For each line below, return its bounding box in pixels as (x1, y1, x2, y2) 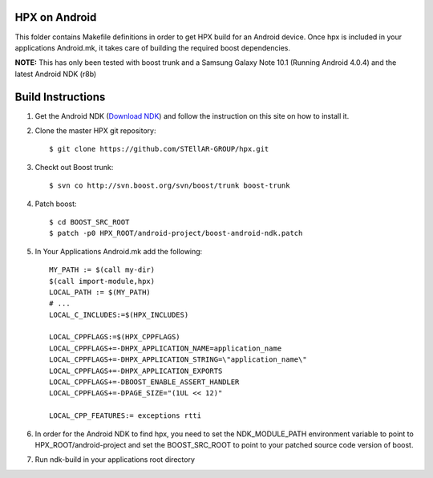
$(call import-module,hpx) (49, 277, 156, 286)
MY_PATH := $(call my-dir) (49, 265, 156, 274)
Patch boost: (34, 199, 77, 209)
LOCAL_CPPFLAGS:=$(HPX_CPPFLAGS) (49, 333, 180, 342)
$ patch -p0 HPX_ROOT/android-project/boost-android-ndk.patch (49, 229, 303, 238)
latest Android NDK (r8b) (14, 69, 97, 79)
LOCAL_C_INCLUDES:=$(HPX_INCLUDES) (49, 310, 189, 319)
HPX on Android (14, 10, 97, 24)
